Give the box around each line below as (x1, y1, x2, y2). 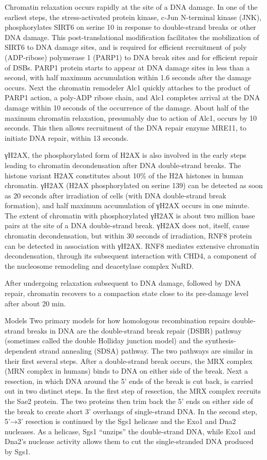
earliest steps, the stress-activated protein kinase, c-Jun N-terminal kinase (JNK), (5, 11, 262, 22)
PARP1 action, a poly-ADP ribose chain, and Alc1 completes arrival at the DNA (5, 92, 260, 103)
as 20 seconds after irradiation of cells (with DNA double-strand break (5, 190, 226, 200)
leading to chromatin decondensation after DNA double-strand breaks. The (5, 159, 241, 170)
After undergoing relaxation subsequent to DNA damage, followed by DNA (5, 278, 241, 288)
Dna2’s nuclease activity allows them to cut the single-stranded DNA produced (5, 436, 254, 447)
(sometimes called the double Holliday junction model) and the (5, 335, 203, 346)
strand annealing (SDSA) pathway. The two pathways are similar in (39, 345, 253, 356)
